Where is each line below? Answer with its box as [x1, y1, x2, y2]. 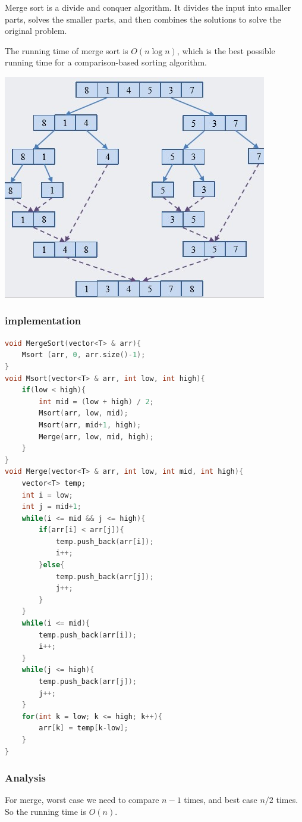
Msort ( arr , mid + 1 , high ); [39, 420, 141, 429]
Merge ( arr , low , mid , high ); [39, 432, 154, 441]
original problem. [5, 24, 67, 37]
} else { [39, 561, 65, 570]
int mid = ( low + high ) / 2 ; [39, 397, 154, 406]
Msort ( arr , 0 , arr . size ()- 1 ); [21, 351, 146, 360]
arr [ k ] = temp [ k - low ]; [39, 724, 128, 733]
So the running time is [5, 805, 87, 817]
